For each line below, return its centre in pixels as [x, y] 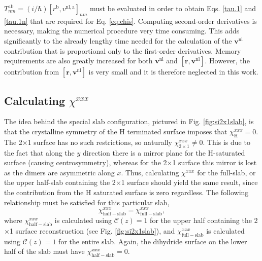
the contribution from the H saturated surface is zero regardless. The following [126, 192]
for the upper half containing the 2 [204, 220]
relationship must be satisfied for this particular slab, [87, 202]
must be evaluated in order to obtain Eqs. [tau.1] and [173, 8]
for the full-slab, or [226, 172]
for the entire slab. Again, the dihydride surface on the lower [153, 241]
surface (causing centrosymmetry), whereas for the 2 [86, 162]
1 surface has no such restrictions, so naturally [100, 142]
